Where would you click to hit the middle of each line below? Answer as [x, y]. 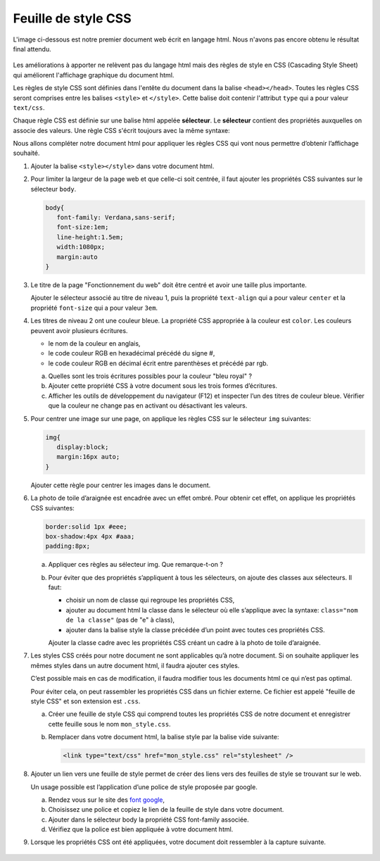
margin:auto [77, 257]
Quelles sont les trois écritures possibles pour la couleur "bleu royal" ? [150, 376]
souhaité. [26, 153]
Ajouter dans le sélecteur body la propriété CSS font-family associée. [148, 819]
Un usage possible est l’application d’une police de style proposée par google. [144, 787]
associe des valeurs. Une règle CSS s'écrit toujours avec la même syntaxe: [121, 130]
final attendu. [32, 49]
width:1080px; [81, 247]
